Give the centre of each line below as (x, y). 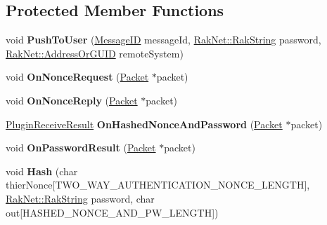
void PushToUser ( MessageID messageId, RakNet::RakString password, (163, 40)
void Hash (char (42, 171)
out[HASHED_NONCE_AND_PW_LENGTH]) (112, 212)
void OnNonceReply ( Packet (72, 100)
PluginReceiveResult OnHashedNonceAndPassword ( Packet (144, 124)
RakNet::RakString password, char (80, 198)
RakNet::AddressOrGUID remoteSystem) (95, 53)
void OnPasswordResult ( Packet (81, 148)
